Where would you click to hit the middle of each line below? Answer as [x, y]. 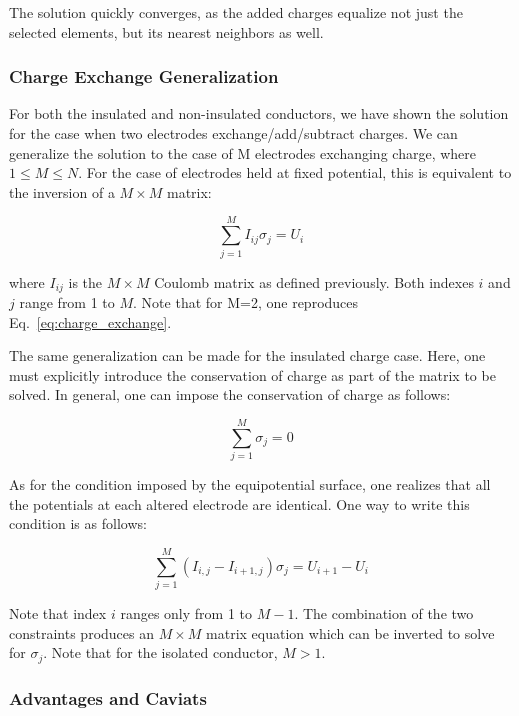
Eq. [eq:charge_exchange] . [90, 321]
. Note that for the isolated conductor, [160, 652]
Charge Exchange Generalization [144, 76]
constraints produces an [81, 632]
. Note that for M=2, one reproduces [246, 301]
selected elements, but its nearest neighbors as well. [166, 31]
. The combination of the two [384, 612]
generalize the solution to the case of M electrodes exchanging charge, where [242, 152]
